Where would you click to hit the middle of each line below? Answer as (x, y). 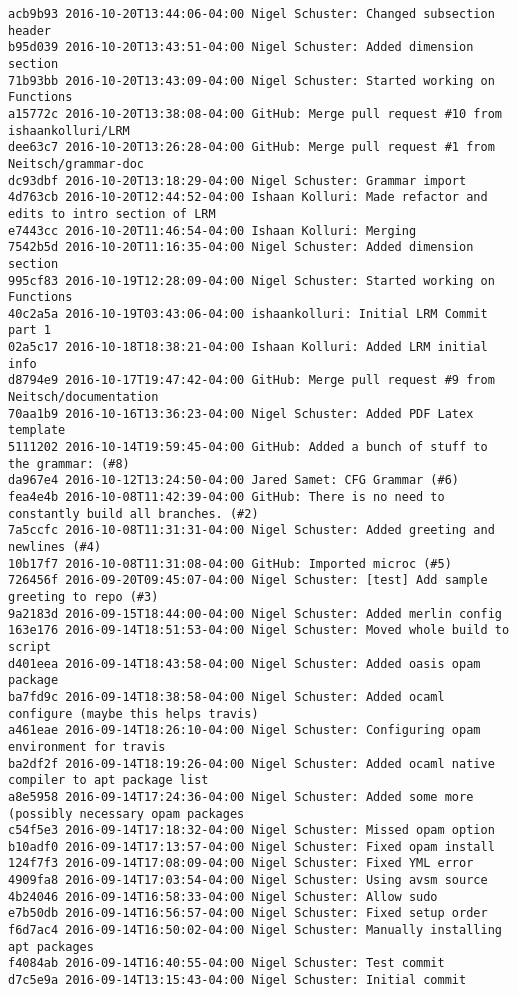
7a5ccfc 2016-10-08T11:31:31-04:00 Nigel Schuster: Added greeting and (251, 530)
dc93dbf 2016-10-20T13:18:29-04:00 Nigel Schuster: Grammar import (237, 180)
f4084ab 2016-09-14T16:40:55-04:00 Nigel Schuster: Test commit (226, 963)
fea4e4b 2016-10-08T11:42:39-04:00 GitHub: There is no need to (226, 497)
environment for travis (87, 746)
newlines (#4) (55, 547)
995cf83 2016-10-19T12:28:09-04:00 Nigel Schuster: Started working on (251, 280)
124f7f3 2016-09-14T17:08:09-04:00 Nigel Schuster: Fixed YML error (241, 863)
